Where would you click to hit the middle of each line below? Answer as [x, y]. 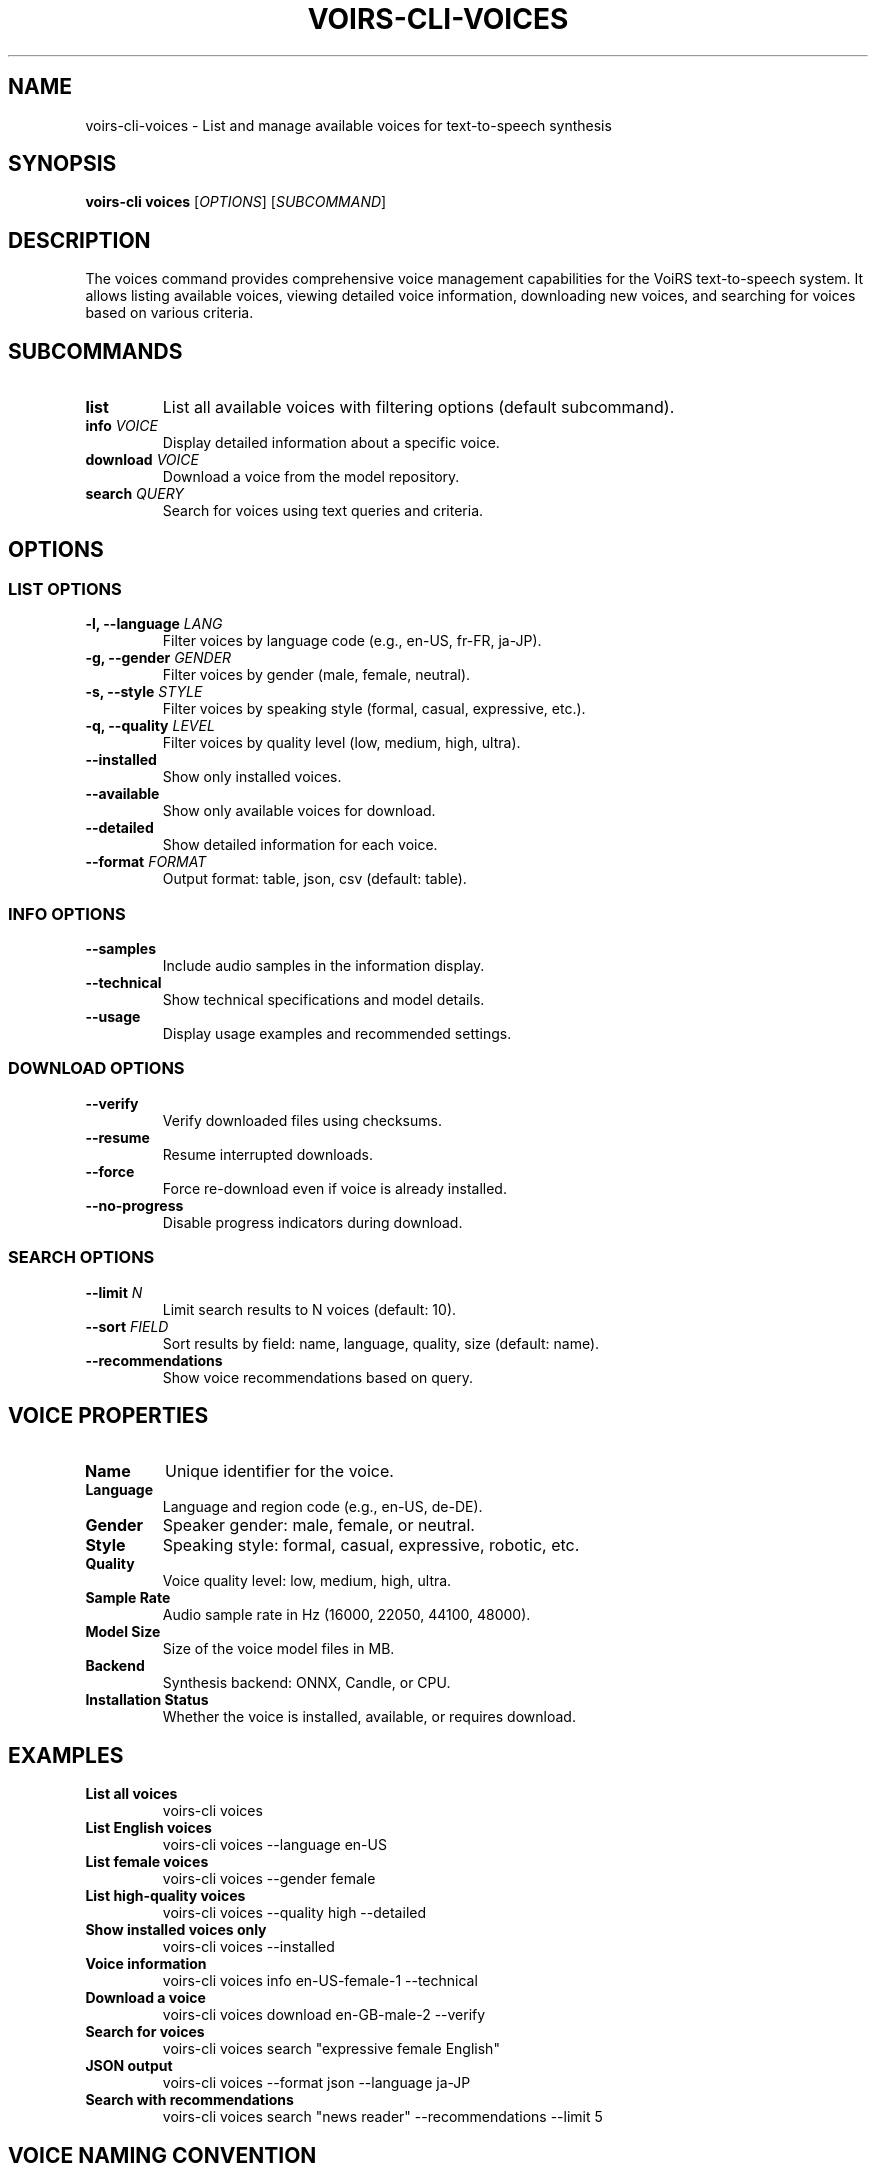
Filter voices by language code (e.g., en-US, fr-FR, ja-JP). [352, 641]
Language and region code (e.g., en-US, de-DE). [322, 1507]
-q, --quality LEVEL [150, 726]
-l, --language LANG [154, 624]
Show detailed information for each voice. [300, 845]
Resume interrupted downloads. [268, 1154]
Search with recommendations [189, 2100]
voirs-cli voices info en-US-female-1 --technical [320, 1981]
